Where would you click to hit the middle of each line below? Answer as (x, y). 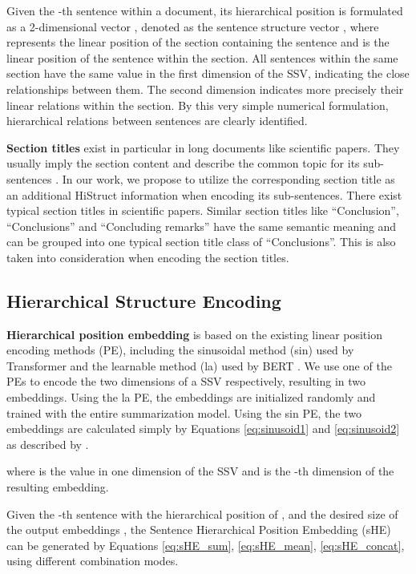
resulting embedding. (58, 487)
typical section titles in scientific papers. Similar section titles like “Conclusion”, (203, 210)
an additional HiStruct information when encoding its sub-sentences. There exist (204, 194)
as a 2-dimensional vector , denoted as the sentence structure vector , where (193, 26)
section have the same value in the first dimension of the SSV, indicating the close (208, 73)
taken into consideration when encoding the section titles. (148, 257)
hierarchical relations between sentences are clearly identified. (157, 121)
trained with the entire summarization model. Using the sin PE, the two (184, 412)
